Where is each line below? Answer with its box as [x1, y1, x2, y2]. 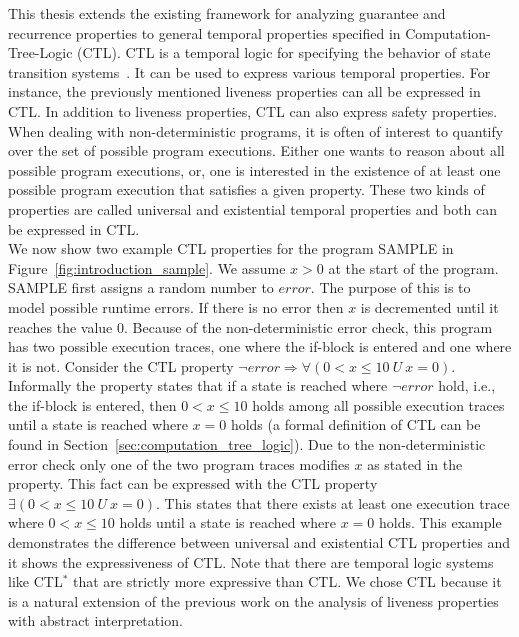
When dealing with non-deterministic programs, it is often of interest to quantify [8, 120, 504, 141]
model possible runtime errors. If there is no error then [8, 296, 344, 317]
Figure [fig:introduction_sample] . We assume [8, 257, 286, 278]
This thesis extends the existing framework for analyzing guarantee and [8, 3, 446, 23]
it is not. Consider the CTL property [8, 355, 234, 376]
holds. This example [378, 512, 502, 533]
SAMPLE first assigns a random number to [8, 277, 274, 298]
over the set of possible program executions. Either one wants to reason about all [8, 140, 505, 161]
